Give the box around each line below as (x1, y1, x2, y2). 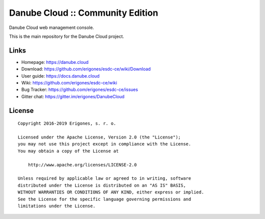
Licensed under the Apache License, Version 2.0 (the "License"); (18, 134, 181, 140)
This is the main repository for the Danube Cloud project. (9, 33, 125, 39)
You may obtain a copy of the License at (18, 148, 119, 154)
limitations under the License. (18, 203, 96, 209)
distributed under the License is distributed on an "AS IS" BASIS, (18, 182, 186, 188)
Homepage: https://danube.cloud (21, 59, 89, 65)
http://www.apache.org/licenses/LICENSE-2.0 (27, 162, 137, 167)
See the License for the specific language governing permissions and (18, 196, 191, 202)
